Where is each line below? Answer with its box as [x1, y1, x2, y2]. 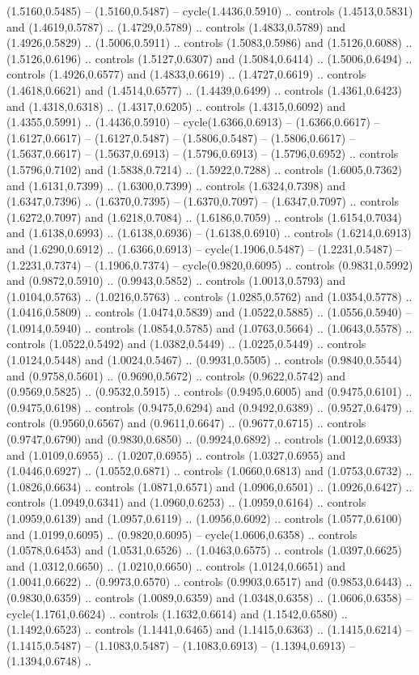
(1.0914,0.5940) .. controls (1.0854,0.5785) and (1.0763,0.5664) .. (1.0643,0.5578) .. [6, 319, 413, 336]
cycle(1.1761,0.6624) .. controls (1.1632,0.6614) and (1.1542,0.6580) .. [6, 605, 348, 622]
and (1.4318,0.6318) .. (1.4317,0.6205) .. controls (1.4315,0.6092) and [6, 97, 345, 114]
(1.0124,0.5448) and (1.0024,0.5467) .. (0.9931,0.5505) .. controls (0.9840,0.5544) [6, 351, 402, 368]
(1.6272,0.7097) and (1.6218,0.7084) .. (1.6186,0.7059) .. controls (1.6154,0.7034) [6, 208, 402, 225]
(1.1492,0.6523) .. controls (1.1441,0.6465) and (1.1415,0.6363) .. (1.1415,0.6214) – [6, 621, 412, 638]
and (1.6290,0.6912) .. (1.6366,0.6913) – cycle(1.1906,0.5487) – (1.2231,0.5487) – [6, 240, 402, 257]
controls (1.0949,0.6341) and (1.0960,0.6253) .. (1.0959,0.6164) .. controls [6, 494, 366, 511]
